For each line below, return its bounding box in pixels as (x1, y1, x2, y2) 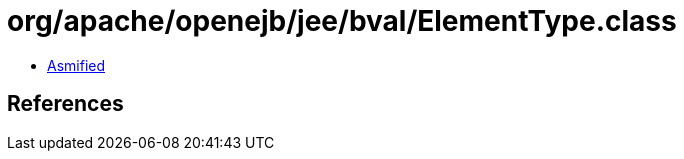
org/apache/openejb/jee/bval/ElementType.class (7, 4, 677, 38)
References (7, 91, 124, 117)
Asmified (47, 56, 106, 74)
